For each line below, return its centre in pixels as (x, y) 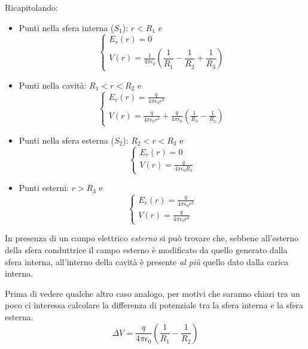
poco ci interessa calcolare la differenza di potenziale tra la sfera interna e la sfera (154, 305)
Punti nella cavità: (53, 85)
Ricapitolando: (31, 7)
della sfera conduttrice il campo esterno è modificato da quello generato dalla (146, 249)
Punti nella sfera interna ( (66, 27)
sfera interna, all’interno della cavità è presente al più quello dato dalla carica (147, 261)
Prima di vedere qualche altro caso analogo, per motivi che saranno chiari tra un (153, 293)
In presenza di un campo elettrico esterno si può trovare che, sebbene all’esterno (152, 238)
